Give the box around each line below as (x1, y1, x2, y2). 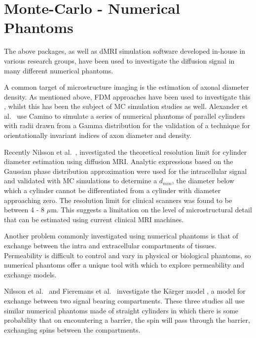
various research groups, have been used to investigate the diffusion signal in (4, 55, 235, 66)
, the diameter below (172, 175, 234, 186)
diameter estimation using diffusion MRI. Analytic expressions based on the (4, 156, 233, 167)
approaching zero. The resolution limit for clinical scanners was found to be (4, 195, 232, 205)
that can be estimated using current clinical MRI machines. (4, 214, 184, 224)
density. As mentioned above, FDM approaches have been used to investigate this (4, 91, 251, 101)
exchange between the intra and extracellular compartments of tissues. (4, 240, 217, 250)
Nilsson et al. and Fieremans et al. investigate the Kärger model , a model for (4, 286, 246, 296)
